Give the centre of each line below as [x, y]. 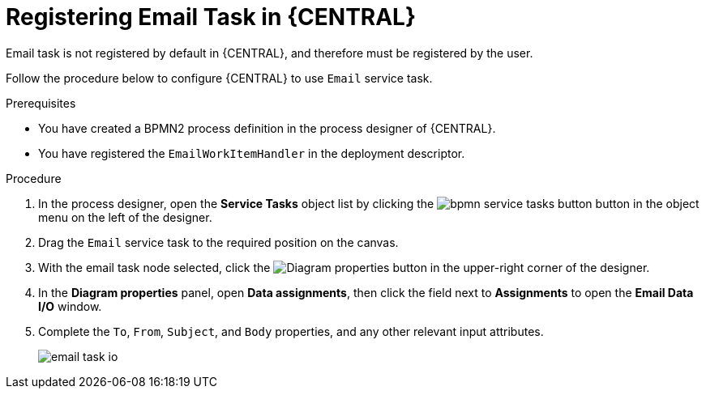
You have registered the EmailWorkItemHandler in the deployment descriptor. [252, 153]
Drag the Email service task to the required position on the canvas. [218, 242]
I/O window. [70, 306]
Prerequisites [41, 103]
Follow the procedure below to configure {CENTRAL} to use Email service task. [219, 78]
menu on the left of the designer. [125, 217]
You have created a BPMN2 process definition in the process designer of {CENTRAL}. [267, 128]
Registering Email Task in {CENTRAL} [211, 17]
